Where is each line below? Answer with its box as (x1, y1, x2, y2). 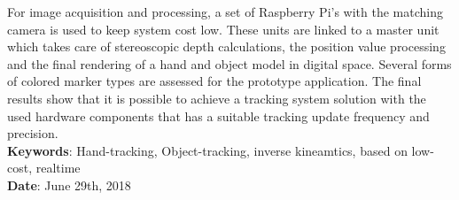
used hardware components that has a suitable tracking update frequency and (7, 106, 430, 125)
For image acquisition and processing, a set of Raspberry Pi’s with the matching (7, 3, 443, 20)
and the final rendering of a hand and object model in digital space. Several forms (7, 54, 452, 73)
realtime (35, 158, 81, 177)
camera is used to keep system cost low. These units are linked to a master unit (7, 19, 440, 38)
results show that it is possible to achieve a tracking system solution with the (7, 88, 426, 107)
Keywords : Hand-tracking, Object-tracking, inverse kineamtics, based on (7, 141, 408, 159)
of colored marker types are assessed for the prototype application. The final (7, 72, 422, 90)
